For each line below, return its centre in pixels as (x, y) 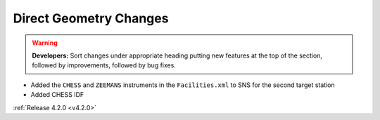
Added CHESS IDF (57, 95)
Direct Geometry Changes (91, 18)
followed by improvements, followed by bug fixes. (104, 65)
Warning (45, 43)
